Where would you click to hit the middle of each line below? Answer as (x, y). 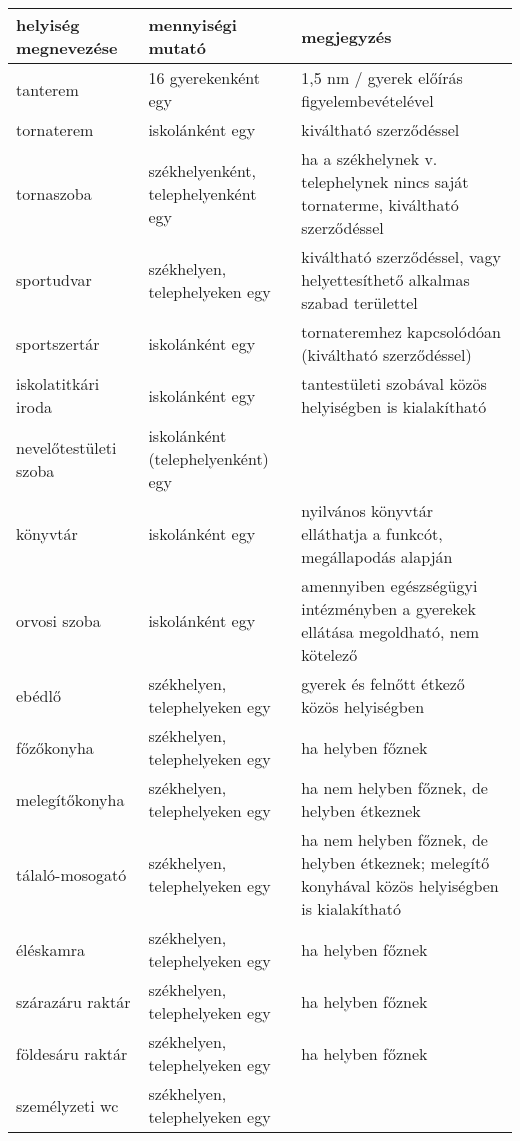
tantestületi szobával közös (394, 383)
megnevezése (67, 47)
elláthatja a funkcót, (372, 533)
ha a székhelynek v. (369, 158)
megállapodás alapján (377, 556)
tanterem (47, 89)
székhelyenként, (202, 170)
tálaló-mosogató (71, 874)
